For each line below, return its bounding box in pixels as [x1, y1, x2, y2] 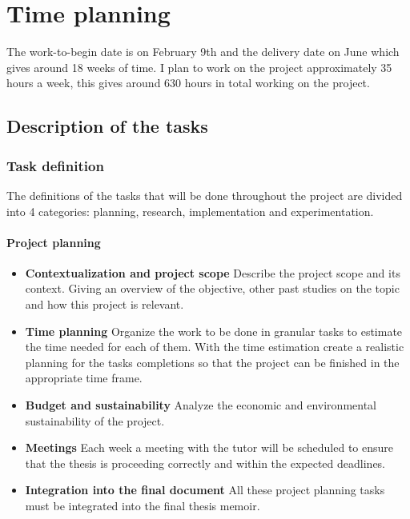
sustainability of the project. [25, 412, 165, 429]
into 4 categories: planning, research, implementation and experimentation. [6, 202, 374, 219]
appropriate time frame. [25, 369, 143, 386]
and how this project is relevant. [25, 296, 184, 313]
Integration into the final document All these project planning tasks [25, 481, 385, 498]
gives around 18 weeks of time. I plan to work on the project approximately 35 [6, 58, 392, 75]
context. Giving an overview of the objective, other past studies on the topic [25, 280, 400, 297]
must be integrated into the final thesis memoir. [25, 497, 260, 514]
